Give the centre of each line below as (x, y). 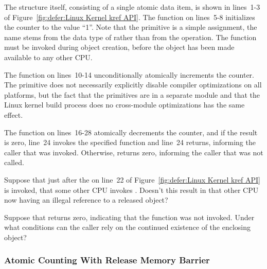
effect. (14, 114)
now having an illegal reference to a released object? (86, 200)
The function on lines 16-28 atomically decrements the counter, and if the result (131, 132)
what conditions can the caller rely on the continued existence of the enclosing (128, 227)
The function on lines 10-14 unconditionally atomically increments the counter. (129, 74)
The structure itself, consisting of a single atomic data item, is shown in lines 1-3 (132, 7)
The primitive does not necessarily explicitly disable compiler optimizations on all (133, 85)
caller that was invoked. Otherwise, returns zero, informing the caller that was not (134, 152)
